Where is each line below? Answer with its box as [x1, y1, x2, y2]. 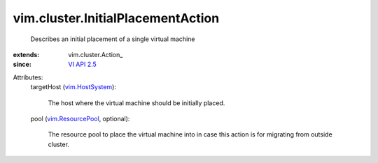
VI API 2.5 [68, 60, 97, 69]
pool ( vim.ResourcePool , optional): [30, 114, 130, 123]
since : [13, 60, 31, 69]
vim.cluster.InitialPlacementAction [13, 10, 220, 26]
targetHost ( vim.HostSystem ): [30, 83, 117, 91]
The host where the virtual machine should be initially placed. [48, 98, 225, 107]
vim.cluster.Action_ [68, 50, 123, 59]
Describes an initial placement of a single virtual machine [30, 35, 195, 43]
